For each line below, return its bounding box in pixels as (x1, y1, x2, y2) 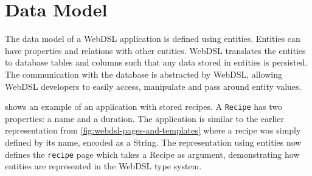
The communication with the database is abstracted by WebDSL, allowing (5, 67, 283, 80)
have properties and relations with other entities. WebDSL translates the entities (5, 44, 306, 56)
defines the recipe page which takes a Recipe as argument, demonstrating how (5, 147, 300, 160)
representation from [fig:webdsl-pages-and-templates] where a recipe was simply (5, 124, 301, 137)
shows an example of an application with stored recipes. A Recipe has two (5, 100, 283, 113)
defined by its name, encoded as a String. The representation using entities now (5, 135, 302, 148)
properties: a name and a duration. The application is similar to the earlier (5, 112, 284, 124)
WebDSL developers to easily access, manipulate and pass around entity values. (5, 80, 302, 92)
